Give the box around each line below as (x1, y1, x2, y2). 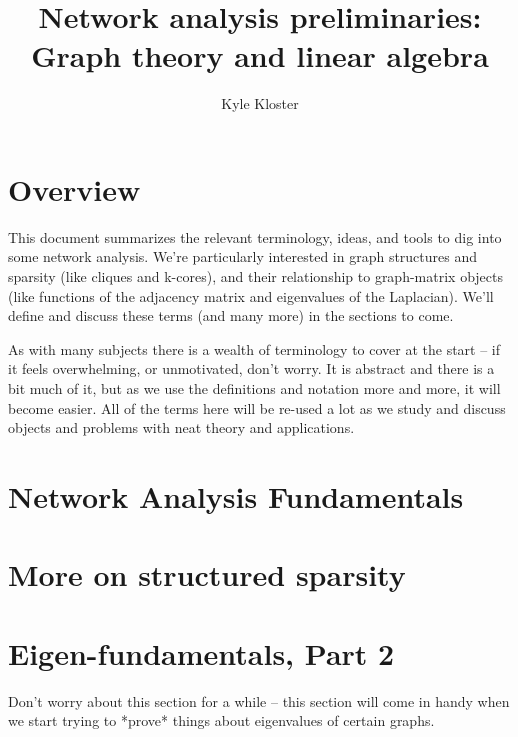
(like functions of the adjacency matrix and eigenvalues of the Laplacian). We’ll (8, 285, 494, 306)
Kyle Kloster (221, 93, 299, 114)
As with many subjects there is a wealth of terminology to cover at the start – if (8, 338, 501, 359)
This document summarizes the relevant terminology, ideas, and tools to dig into (8, 226, 502, 247)
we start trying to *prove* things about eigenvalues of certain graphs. (8, 710, 435, 731)
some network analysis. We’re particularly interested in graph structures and (8, 246, 478, 267)
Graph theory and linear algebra (31, 35, 489, 76)
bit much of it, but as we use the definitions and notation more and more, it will (8, 378, 501, 398)
